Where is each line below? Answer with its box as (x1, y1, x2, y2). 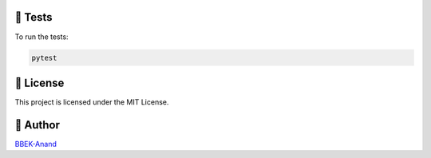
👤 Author (14, 118, 60, 132)
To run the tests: (14, 32, 69, 41)
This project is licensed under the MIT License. (14, 97, 169, 107)
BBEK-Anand (14, 139, 57, 148)
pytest (31, 53, 57, 62)
